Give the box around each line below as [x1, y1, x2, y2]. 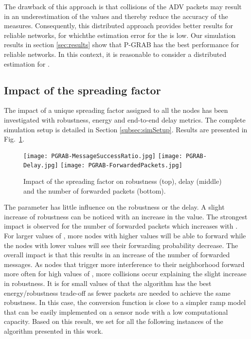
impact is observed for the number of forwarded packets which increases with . [4, 221, 238, 231]
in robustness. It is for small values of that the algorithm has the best [4, 278, 212, 288]
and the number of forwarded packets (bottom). [23, 185, 166, 196]
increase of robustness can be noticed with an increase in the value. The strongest [4, 211, 248, 221]
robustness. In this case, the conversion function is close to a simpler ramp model [4, 297, 246, 307]
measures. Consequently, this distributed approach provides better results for [4, 20, 233, 31]
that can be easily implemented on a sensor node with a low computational [4, 306, 228, 317]
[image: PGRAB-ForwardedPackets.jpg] [60, 162, 182, 169]
